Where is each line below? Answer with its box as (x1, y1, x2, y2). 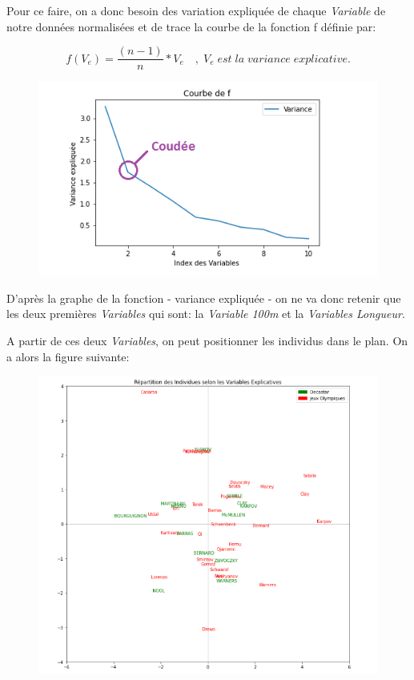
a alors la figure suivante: (6, 348, 130, 364)
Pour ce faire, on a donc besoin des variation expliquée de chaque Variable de (6, 2, 386, 18)
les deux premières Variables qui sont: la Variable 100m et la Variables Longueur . (6, 305, 405, 322)
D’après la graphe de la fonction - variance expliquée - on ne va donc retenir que (6, 289, 401, 306)
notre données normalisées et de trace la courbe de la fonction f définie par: (6, 18, 376, 34)
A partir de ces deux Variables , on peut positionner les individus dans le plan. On (6, 332, 408, 348)
